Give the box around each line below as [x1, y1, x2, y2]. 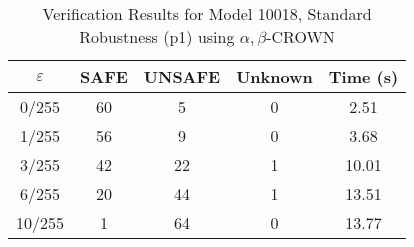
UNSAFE [143, 65, 221, 88]
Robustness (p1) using [79, 25, 235, 48]
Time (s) [328, 65, 399, 88]
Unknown [236, 65, 313, 88]
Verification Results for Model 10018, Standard [42, 2, 372, 25]
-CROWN [266, 25, 335, 48]
